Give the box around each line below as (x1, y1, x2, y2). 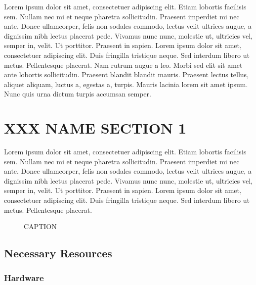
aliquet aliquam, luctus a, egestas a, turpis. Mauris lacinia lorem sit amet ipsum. (4, 79, 248, 89)
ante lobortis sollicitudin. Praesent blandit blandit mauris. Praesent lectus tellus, (4, 69, 249, 80)
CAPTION (24, 221, 57, 232)
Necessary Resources (4, 245, 112, 261)
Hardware (4, 271, 44, 284)
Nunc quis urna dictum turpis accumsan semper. (4, 89, 151, 99)
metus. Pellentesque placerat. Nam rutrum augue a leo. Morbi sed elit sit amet (4, 59, 243, 70)
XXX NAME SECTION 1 (4, 118, 186, 138)
